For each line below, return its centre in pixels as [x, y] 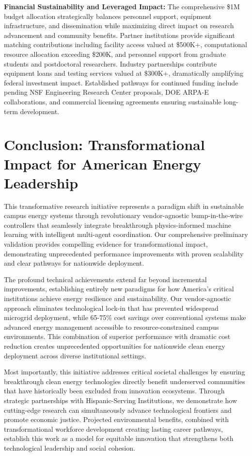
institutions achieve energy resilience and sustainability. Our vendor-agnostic [118, 298]
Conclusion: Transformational [104, 144]
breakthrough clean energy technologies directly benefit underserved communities [125, 381]
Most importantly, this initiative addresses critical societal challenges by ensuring [125, 372]
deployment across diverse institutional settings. [75, 355]
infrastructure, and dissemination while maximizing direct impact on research [119, 25]
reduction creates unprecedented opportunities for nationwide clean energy [115, 346]
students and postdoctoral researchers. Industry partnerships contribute [110, 63]
